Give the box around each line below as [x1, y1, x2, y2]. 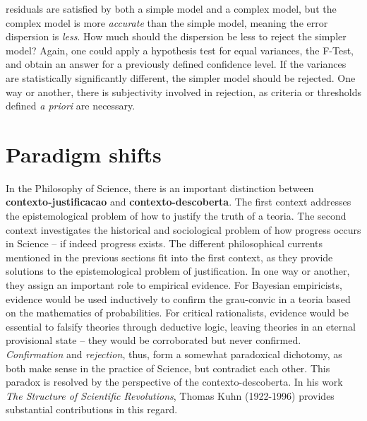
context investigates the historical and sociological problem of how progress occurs [6, 222, 361, 237]
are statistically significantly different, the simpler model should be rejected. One [6, 70, 356, 85]
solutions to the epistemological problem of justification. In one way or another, [6, 263, 350, 278]
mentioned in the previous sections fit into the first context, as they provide [6, 249, 333, 264]
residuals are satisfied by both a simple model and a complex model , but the [6, 1, 337, 16]
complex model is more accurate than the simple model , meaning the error [6, 15, 328, 30]
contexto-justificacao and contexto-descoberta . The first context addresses [6, 194, 351, 209]
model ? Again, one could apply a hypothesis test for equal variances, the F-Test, [6, 42, 354, 57]
